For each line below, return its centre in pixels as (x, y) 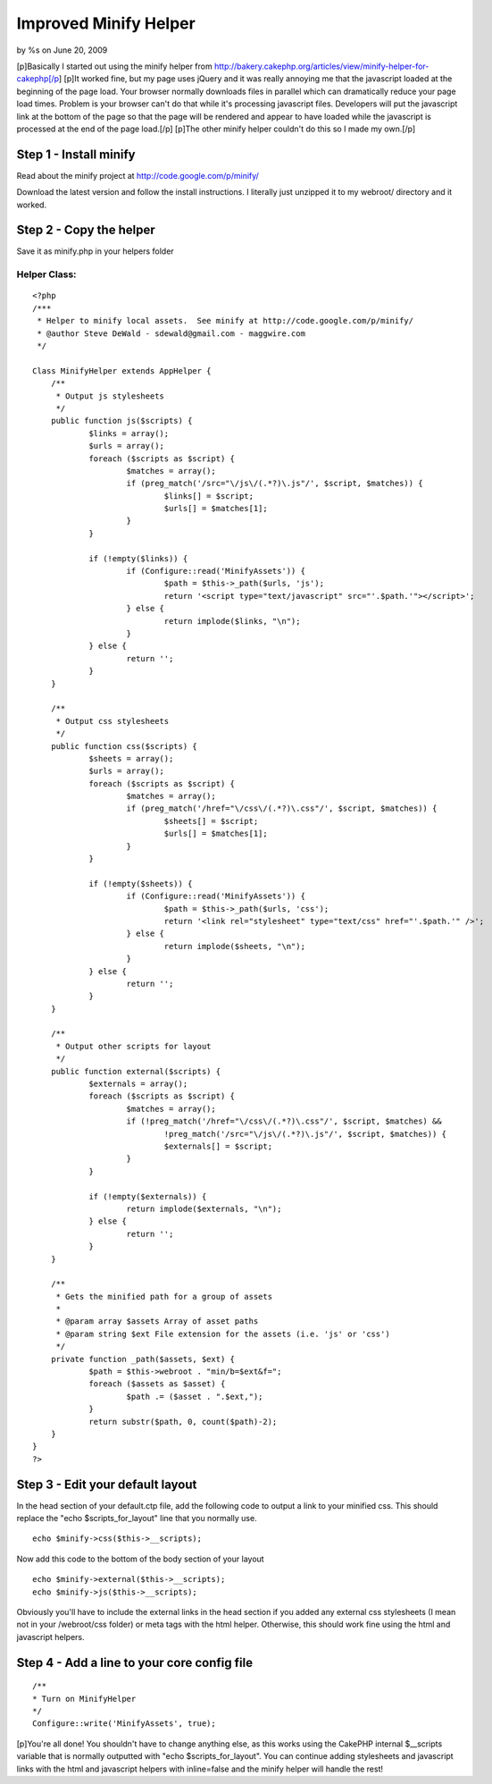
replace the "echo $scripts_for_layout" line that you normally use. (137, 1519)
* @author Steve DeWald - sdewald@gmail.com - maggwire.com (171, 333)
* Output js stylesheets (110, 396)
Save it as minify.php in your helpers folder (95, 251)
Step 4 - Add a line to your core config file (135, 1662)
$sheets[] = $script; (211, 821)
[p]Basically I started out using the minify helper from (115, 66)
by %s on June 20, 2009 (62, 50)
